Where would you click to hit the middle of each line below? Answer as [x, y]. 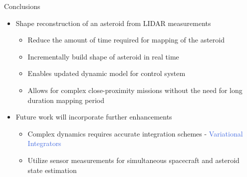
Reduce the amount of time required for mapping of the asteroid [126, 40]
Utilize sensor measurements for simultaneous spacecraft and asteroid [133, 160]
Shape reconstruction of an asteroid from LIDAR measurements [113, 23]
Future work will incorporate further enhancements [94, 117]
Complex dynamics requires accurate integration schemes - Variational [135, 133]
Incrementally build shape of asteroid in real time [103, 56]
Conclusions [22, 6]
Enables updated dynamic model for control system [107, 73]
